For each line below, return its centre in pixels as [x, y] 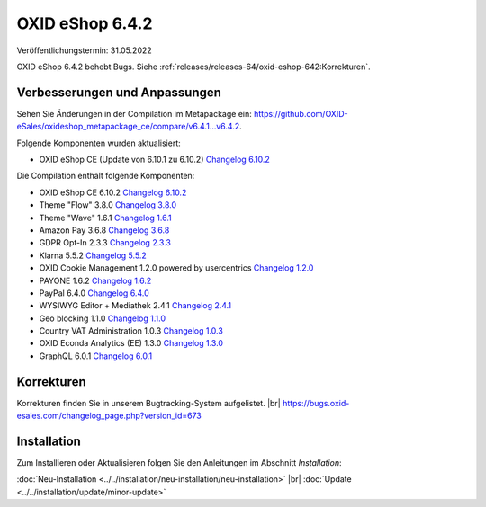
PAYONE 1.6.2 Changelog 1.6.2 [95, 280]
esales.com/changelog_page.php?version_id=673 [109, 416]
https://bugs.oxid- [316, 403]
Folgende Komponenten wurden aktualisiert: [99, 143]
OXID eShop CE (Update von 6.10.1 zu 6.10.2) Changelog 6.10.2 [154, 160]
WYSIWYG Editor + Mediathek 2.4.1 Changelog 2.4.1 [135, 306]
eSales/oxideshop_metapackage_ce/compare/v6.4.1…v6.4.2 [128, 127]
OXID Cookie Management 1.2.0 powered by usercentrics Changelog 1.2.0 [176, 268]
